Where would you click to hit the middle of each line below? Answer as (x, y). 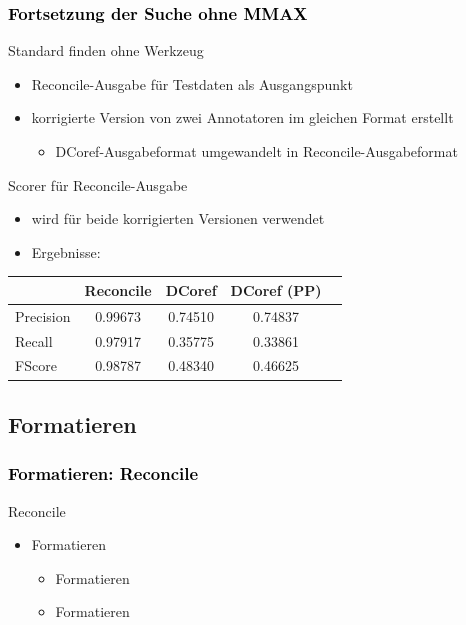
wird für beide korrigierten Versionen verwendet (178, 218)
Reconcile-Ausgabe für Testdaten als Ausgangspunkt (192, 83)
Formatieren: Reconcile (103, 473)
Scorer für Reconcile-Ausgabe (98, 184)
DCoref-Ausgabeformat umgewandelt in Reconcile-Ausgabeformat (256, 151)
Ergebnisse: (66, 251)
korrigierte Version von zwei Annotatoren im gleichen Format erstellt (242, 117)
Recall (34, 340)
